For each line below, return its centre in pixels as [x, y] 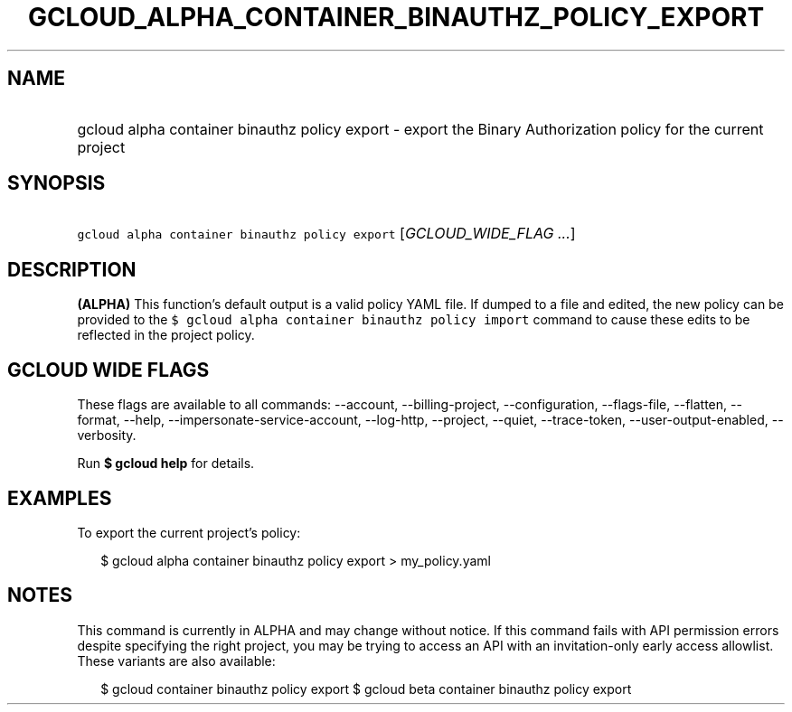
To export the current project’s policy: [189, 532]
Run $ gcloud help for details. [166, 464]
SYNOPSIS [57, 183]
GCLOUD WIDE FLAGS [108, 370]
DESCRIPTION [72, 269]
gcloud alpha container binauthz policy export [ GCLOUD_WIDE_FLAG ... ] [326, 234]
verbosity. [107, 436]
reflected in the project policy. [166, 335]
